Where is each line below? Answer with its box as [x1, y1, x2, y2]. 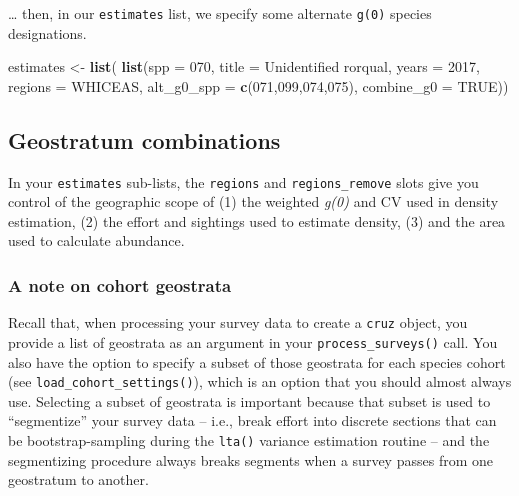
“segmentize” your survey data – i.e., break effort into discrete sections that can [8, 410, 497, 431]
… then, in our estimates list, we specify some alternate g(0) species [8, 3, 432, 23]
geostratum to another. [8, 469, 149, 490]
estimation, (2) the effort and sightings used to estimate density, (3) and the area [8, 210, 506, 231]
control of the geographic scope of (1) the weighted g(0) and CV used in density [8, 191, 499, 212]
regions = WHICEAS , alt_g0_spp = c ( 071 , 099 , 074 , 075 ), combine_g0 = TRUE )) [8, 75, 509, 96]
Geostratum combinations [8, 124, 281, 155]
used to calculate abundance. [8, 230, 185, 251]
